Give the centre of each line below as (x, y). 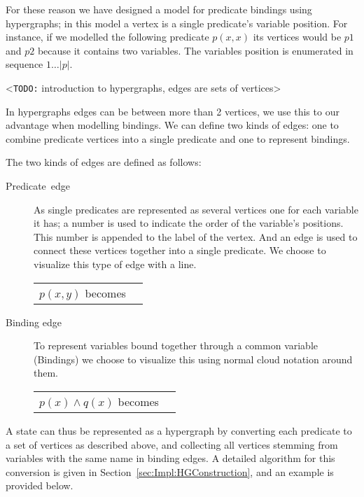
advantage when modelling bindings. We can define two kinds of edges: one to (172, 125)
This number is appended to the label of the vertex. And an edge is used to (196, 236)
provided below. (40, 485)
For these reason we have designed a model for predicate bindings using (159, 9)
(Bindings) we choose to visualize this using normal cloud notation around (193, 359)
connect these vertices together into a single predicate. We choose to (180, 250)
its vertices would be (297, 37)
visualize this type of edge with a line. (115, 264)
